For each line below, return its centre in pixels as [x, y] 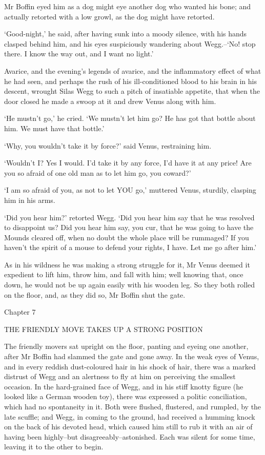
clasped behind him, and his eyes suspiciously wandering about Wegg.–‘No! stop [130, 43]
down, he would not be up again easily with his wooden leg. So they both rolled [130, 285]
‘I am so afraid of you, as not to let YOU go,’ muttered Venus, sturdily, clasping [130, 190]
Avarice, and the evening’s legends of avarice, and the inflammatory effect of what [133, 70]
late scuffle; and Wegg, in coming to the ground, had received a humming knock [130, 416]
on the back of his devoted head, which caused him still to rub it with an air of [128, 427]
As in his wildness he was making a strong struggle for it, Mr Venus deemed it [127, 264]
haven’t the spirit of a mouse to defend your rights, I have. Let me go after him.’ [130, 247]
